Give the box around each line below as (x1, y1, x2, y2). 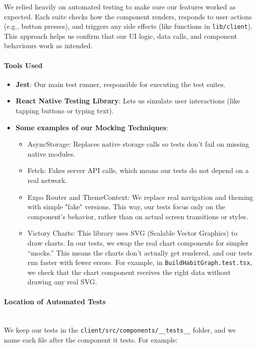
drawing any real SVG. (27, 276, 97, 287)
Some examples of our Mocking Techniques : (15, 122, 169, 132)
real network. (27, 174, 67, 185)
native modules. (27, 148, 75, 159)
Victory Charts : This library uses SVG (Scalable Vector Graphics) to (27, 228, 238, 238)
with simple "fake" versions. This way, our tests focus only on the (27, 201, 225, 212)
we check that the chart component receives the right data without (27, 266, 231, 277)
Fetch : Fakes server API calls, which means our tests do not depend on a (27, 165, 249, 175)
